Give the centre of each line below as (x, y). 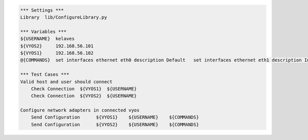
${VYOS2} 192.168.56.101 (57, 46)
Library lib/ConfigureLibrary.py (64, 17)
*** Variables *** (43, 31)
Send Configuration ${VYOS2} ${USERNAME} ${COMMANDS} (115, 124)
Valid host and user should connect (66, 81)
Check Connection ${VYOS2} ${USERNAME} (84, 96)
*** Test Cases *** (45, 75)
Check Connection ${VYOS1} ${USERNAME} (84, 89)
